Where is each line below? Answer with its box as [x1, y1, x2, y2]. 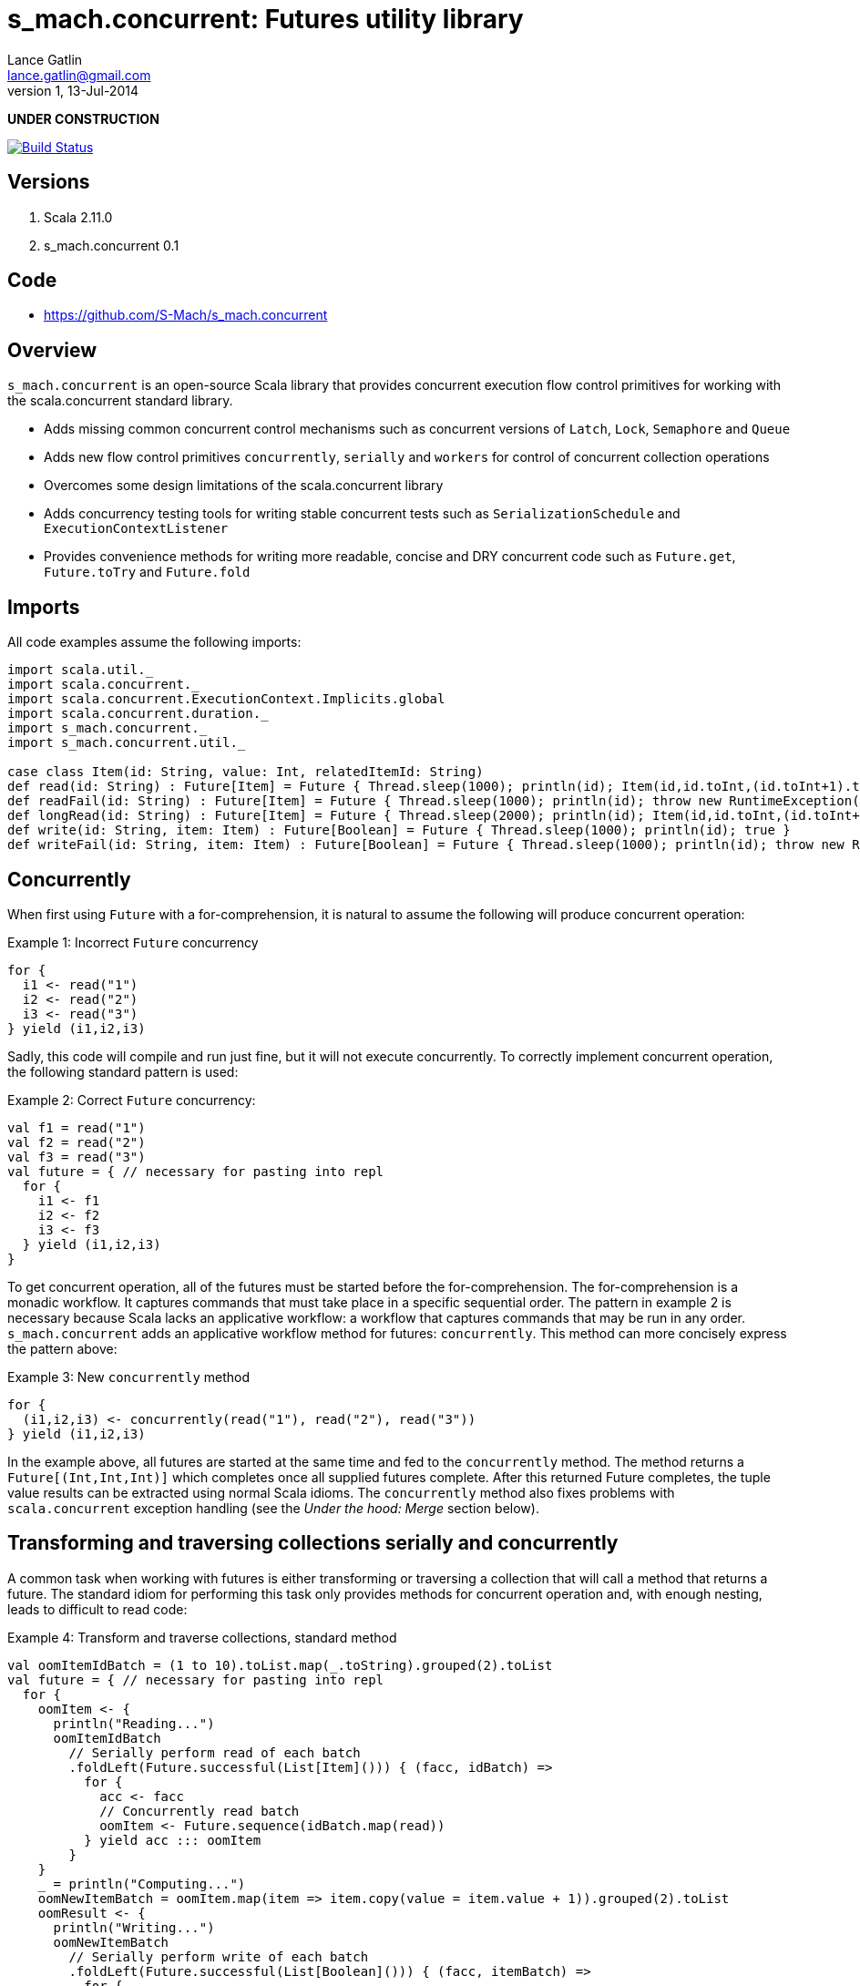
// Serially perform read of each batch [68, 1745, 361, 1760]
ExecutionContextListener [44, 521, 229, 537]
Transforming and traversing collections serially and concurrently [7, 1531, 619, 1555]
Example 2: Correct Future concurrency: [7, 1091, 256, 1108]
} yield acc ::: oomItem [84, 1832, 261, 1848]
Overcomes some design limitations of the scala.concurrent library [44, 477, 444, 494]
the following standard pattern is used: [7, 1063, 239, 1080]
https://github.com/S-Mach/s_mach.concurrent [44, 307, 328, 323]
